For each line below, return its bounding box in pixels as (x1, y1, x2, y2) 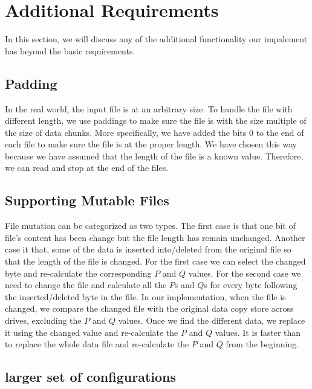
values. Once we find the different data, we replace (118, 314, 305, 327)
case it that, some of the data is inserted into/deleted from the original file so (5, 243, 291, 256)
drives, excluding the (5, 314, 82, 327)
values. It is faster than (215, 326, 301, 338)
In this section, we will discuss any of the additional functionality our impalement (5, 33, 308, 45)
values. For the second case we (188, 266, 301, 279)
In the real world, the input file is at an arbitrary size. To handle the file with (5, 102, 293, 115)
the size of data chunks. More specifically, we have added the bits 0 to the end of (5, 126, 304, 138)
